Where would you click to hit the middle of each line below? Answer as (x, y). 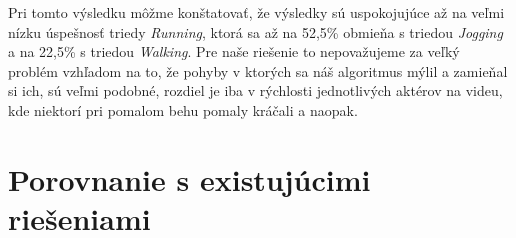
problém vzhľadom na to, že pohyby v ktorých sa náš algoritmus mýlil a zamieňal (258, 70)
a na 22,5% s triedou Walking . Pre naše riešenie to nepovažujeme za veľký (234, 51)
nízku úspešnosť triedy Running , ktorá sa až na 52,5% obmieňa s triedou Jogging (255, 31)
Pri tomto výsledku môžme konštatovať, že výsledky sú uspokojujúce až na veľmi (256, 12)
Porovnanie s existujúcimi (189, 178)
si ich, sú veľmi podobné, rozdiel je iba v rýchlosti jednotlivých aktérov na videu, (255, 90)
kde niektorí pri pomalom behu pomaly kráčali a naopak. (183, 109)
